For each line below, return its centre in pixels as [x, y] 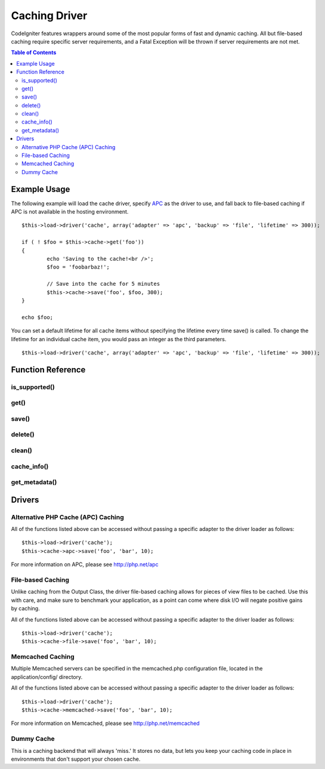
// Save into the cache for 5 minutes [103, 284]
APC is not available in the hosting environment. [70, 212]
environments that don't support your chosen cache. [76, 759]
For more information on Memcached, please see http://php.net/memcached [105, 723]
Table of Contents [34, 52]
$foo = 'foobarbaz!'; [78, 267]
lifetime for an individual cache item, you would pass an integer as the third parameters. [119, 339]
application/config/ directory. [47, 677]
